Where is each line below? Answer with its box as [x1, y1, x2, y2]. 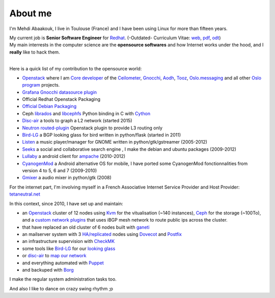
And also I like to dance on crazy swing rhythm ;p [9, 285, 113, 291]
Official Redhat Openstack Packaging [22, 96, 101, 102]
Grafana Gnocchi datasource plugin [22, 89, 97, 95]
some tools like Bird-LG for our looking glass [22, 245, 116, 252]
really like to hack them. [9, 49, 61, 55]
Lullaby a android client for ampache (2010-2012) [22, 153, 126, 159]
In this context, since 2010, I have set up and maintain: [9, 200, 123, 206]
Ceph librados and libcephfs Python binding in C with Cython [22, 110, 150, 117]
